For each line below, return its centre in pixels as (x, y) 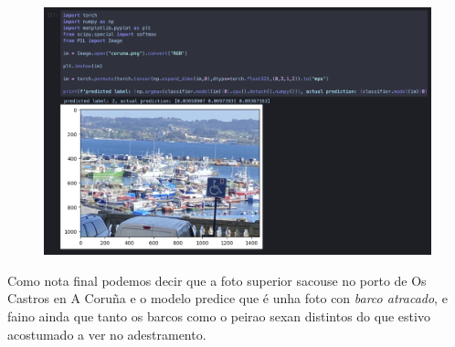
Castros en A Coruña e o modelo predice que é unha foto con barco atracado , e (227, 298)
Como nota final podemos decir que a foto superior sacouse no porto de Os (217, 280)
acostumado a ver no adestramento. (107, 334)
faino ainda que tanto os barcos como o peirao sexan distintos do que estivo (219, 315)
